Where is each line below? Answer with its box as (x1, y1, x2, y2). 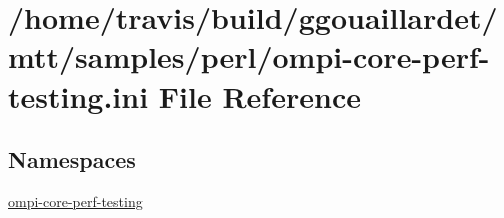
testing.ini (8, 75, 149, 116)
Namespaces (8, 144, 136, 175)
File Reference (158, 75, 361, 116)
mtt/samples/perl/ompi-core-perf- (8, 36, 490, 77)
